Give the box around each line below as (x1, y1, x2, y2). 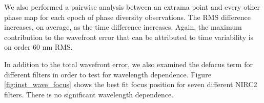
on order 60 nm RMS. (4, 42, 73, 52)
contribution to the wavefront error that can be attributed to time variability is (4, 31, 254, 42)
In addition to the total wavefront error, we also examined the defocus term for (4, 58, 253, 69)
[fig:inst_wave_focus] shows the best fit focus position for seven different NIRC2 (4, 79, 257, 90)
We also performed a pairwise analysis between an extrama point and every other (4, 2, 260, 12)
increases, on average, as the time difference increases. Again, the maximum (4, 22, 242, 32)
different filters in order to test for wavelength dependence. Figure (4, 69, 211, 79)
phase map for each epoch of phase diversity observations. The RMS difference (4, 11, 251, 22)
